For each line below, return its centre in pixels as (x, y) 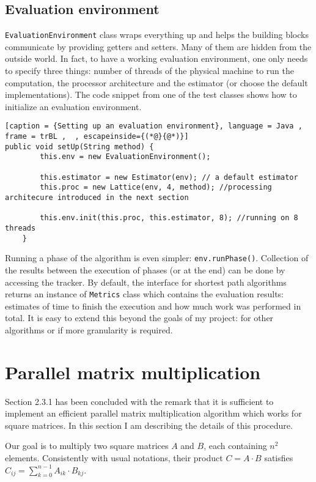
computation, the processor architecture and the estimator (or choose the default (156, 82)
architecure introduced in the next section (97, 198)
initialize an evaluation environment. (73, 106)
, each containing (235, 446)
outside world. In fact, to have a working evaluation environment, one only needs (156, 58)
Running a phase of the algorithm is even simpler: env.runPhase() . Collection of (157, 258)
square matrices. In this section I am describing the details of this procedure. (149, 425)
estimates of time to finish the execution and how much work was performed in (153, 306)
